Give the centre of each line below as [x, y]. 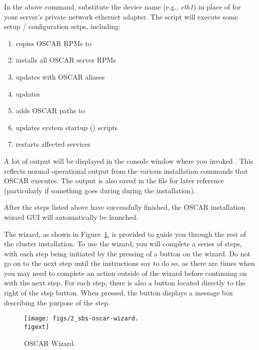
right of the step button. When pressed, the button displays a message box [118, 293]
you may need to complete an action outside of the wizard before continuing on [125, 273]
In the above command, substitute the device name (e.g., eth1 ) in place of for [122, 7]
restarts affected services [53, 144]
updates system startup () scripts [67, 127]
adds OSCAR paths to [50, 110]
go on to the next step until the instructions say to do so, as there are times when [129, 263]
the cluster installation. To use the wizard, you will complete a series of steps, [123, 244]
